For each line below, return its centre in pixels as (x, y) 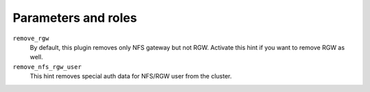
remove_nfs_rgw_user (47, 67)
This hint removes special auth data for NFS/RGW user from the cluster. (131, 76)
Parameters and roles (75, 18)
